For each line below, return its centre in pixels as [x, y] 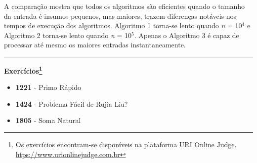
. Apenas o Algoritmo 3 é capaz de [187, 35]
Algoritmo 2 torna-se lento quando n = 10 [68, 35]
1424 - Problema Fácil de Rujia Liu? [72, 103]
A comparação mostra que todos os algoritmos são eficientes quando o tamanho [125, 6]
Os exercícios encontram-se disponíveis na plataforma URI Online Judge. [126, 144]
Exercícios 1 [23, 70]
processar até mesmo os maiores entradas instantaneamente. [95, 45]
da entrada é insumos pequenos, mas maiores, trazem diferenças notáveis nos [120, 16]
